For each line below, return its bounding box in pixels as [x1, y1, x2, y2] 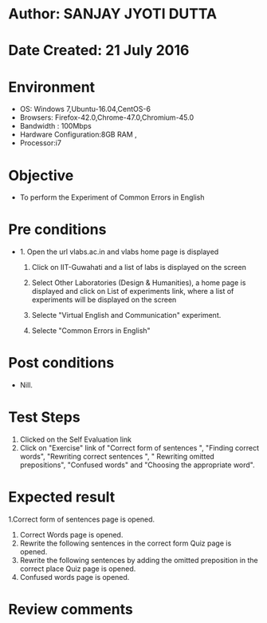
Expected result [8, 488, 116, 506]
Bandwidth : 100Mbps [19, 121, 92, 131]
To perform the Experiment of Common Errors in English [19, 192, 205, 202]
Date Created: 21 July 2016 [8, 42, 190, 60]
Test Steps [8, 408, 81, 427]
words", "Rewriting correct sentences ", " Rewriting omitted [19, 452, 215, 462]
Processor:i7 [19, 138, 62, 148]
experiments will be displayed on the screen [31, 295, 177, 304]
